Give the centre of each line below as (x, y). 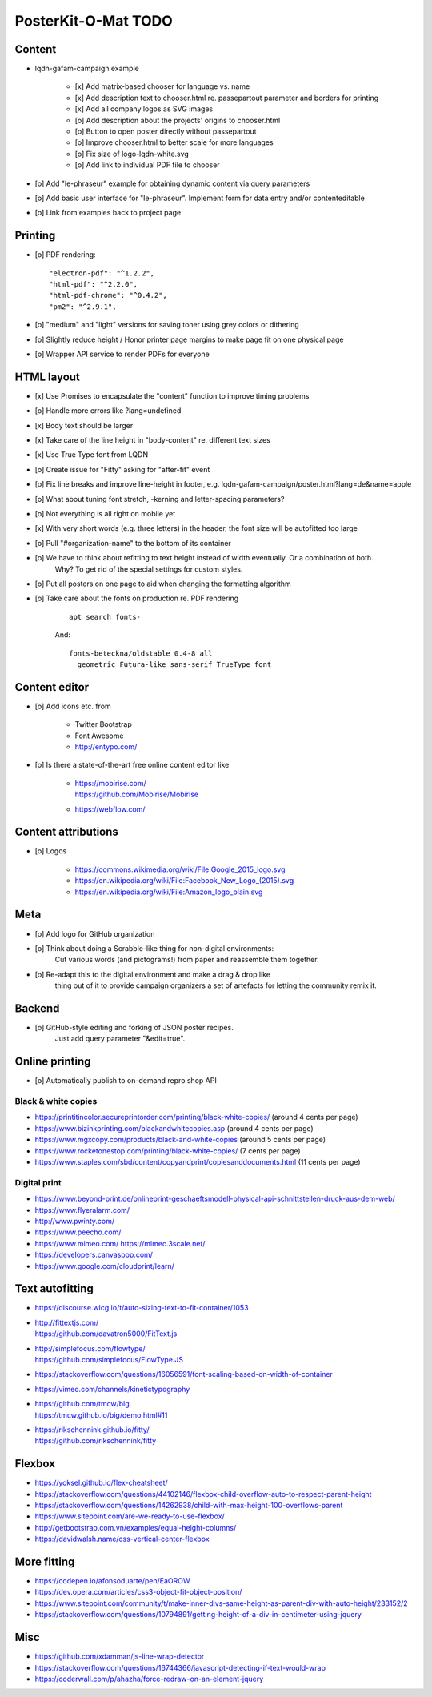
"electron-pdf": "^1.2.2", (102, 273)
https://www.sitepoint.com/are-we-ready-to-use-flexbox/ (130, 1516)
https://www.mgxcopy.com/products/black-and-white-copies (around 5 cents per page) (180, 1140)
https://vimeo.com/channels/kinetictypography (112, 1389)
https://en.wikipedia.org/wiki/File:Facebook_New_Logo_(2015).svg (184, 881)
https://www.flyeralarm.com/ (82, 1210)
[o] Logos (51, 851)
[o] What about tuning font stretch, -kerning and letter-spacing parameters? (160, 499)
